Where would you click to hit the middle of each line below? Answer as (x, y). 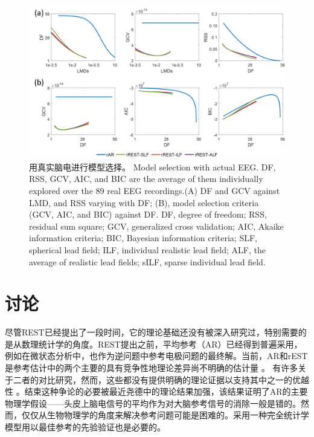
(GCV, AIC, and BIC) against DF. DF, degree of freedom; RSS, (148, 214)
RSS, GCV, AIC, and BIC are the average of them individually (146, 179)
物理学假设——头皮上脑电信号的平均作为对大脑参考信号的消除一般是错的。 (153, 403)
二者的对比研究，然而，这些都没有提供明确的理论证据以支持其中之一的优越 (161, 379)
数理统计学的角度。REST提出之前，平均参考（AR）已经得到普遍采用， (162, 344)
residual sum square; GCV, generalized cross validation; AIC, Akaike (156, 226)
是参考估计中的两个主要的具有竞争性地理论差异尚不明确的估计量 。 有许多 (152, 368)
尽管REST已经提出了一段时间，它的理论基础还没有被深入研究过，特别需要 (152, 332)
